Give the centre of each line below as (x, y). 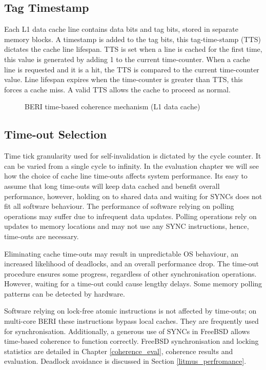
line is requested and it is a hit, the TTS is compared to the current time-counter (132, 69)
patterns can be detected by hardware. (65, 293)
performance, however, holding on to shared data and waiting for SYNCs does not (133, 196)
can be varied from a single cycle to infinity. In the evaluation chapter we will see (131, 165)
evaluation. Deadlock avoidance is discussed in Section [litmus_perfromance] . (125, 361)
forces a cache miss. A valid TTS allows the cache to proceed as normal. (117, 89)
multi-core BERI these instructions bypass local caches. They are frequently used (131, 321)
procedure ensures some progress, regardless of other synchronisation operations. (130, 273)
